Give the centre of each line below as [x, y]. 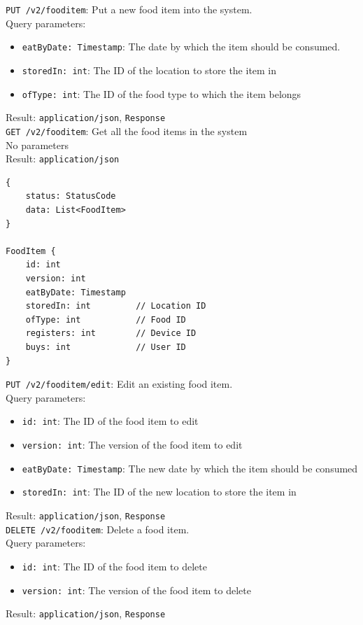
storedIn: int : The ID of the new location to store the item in [159, 492]
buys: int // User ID [106, 347]
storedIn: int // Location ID [116, 306]
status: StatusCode [71, 196]
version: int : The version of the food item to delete [136, 590]
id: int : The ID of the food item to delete [114, 566]
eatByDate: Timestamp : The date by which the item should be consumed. [181, 47]
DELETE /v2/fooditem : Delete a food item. [98, 529]
